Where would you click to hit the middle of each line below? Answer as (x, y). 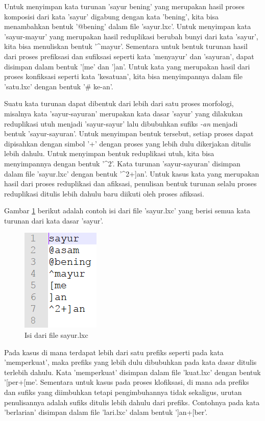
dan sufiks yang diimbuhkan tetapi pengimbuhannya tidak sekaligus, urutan (123, 392)
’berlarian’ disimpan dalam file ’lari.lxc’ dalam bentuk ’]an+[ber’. (106, 412)
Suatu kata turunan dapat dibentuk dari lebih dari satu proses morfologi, (119, 103)
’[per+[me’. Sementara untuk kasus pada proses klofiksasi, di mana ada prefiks (127, 382)
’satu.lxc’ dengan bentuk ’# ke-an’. (59, 86)
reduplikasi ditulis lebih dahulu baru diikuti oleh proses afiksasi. (104, 193)
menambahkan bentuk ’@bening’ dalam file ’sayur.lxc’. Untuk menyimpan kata (128, 26)
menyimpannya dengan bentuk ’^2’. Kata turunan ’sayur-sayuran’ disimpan (122, 163)
